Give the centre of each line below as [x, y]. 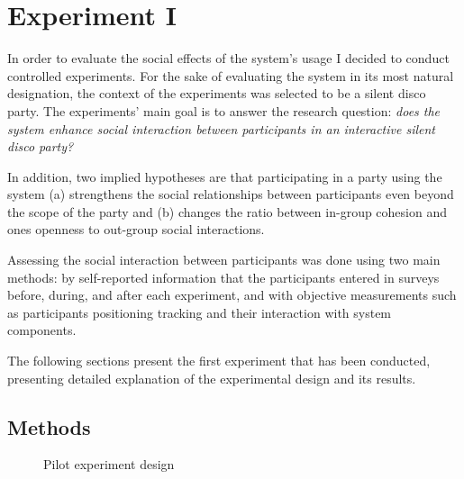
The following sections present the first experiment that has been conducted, [219, 361]
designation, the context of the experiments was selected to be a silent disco [217, 93]
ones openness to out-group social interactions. [136, 229]
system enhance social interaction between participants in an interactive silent [221, 128]
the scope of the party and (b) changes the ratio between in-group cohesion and [227, 211]
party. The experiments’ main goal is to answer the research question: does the [224, 110]
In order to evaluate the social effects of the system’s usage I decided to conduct [228, 58]
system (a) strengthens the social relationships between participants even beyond [231, 194]
